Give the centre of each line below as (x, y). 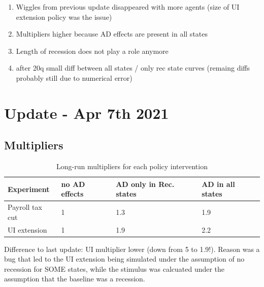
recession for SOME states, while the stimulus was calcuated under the (114, 268)
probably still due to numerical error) (74, 77)
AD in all (218, 184)
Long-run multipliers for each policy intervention (132, 166)
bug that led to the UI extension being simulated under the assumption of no (124, 259)
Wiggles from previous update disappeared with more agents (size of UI (128, 7)
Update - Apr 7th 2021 (87, 113)
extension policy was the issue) (64, 17)
